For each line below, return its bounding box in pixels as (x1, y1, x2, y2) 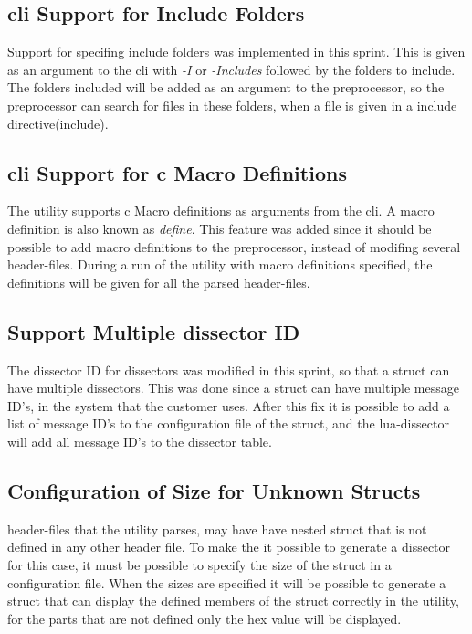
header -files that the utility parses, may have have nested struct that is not (7, 519, 427, 538)
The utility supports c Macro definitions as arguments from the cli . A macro (7, 201, 435, 220)
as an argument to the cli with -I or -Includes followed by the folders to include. (7, 59, 456, 79)
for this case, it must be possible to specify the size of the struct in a (7, 555, 392, 574)
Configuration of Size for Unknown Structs (7, 476, 421, 504)
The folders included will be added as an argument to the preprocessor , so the (7, 78, 445, 97)
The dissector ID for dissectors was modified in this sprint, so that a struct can (7, 360, 450, 379)
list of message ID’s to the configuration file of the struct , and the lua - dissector (7, 414, 449, 433)
